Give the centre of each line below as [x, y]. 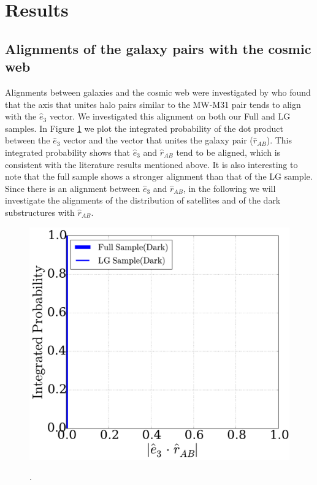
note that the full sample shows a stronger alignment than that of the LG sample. [159, 176]
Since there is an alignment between [73, 188]
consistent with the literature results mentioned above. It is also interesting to [151, 164]
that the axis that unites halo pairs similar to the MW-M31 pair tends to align [153, 104]
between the [28, 140]
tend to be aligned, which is [228, 152]
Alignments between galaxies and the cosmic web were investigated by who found [158, 92]
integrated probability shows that [68, 152]
